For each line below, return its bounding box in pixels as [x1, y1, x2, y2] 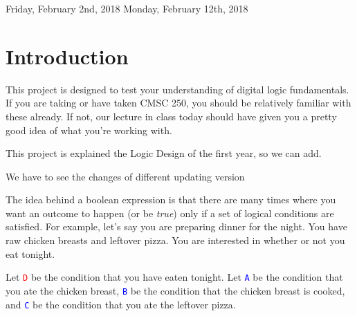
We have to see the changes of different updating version [6, 169, 245, 183]
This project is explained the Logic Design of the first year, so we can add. [6, 146, 322, 160]
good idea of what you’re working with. [6, 122, 172, 137]
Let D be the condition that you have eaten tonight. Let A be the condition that [6, 270, 343, 284]
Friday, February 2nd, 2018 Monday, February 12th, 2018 [6, 1, 248, 15]
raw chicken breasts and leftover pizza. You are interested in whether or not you [6, 233, 345, 248]
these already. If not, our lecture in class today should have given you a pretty [6, 109, 337, 123]
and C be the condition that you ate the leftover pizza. [6, 297, 236, 311]
